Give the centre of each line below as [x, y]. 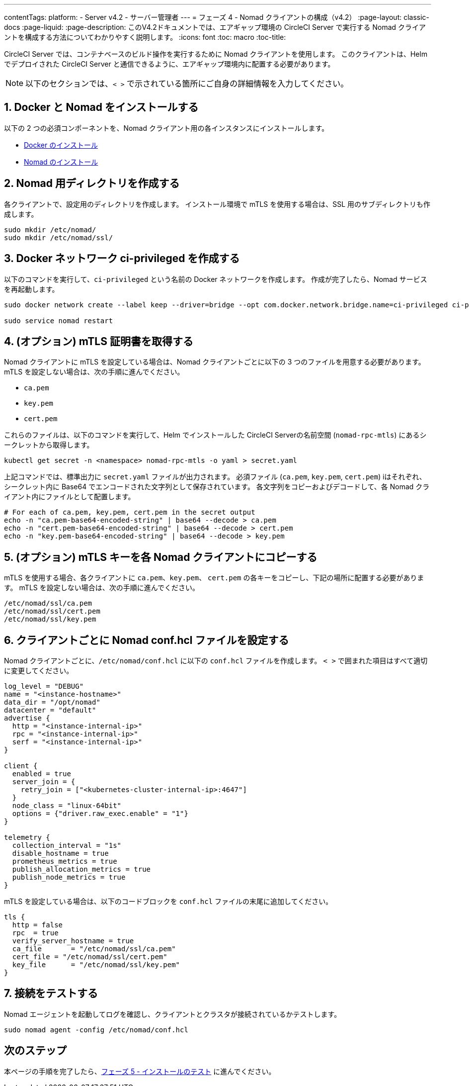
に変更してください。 [39, 671]
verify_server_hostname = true [73, 941]
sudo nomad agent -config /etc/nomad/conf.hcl [96, 1030]
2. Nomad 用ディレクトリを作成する [92, 183]
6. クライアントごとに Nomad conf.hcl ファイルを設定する [147, 640]
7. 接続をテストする [51, 994]
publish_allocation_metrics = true [81, 869]
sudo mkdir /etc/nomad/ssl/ [59, 237]
